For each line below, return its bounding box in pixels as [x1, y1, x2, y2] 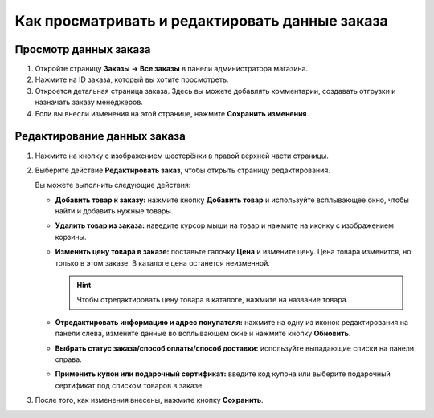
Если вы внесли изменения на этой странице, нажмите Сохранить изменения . [35, 108, 309, 118]
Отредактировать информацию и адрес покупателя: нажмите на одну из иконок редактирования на [55, 317, 409, 327]
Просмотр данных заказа [14, 43, 152, 56]
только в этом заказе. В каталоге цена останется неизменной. [55, 258, 271, 268]
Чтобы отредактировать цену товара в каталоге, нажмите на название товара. [76, 295, 349, 305]
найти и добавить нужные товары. [55, 206, 174, 216]
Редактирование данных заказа [14, 129, 186, 144]
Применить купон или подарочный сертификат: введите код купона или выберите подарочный [55, 369, 391, 379]
